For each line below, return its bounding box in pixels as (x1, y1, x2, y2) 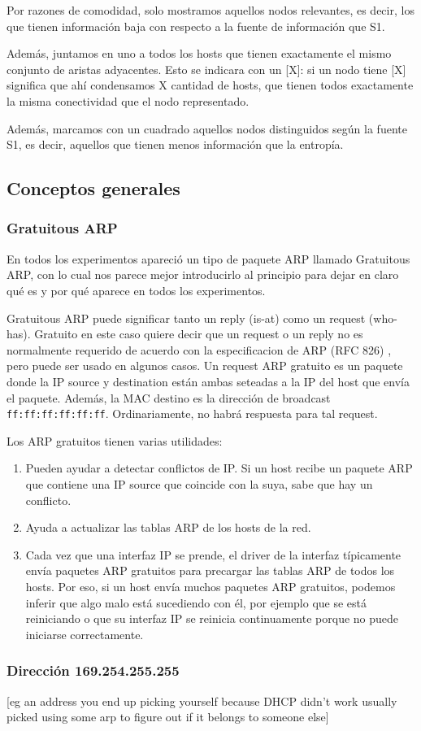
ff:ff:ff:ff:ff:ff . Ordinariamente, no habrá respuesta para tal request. (7, 405, 378, 422)
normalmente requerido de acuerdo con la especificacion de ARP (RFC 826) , (7, 341, 392, 358)
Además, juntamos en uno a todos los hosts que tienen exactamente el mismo (7, 45, 392, 62)
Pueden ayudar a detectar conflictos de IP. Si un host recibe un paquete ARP (25, 459, 413, 476)
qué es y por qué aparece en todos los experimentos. (7, 281, 266, 298)
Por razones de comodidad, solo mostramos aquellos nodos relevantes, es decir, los (7, 2, 414, 18)
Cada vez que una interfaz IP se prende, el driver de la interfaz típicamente (25, 546, 401, 563)
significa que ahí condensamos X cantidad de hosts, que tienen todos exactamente (7, 76, 414, 94)
